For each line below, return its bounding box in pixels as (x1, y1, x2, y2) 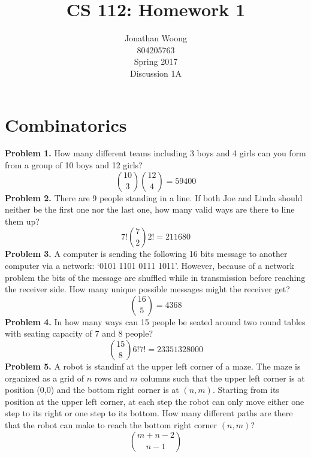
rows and (94, 371, 128, 384)
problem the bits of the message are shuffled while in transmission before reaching (5, 271, 306, 283)
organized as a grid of (5, 371, 84, 384)
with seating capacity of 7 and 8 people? (5, 327, 153, 340)
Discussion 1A (130, 66, 182, 79)
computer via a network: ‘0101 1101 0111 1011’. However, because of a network (5, 259, 294, 271)
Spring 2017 (134, 55, 178, 68)
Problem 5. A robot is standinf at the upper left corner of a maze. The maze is (5, 359, 301, 372)
